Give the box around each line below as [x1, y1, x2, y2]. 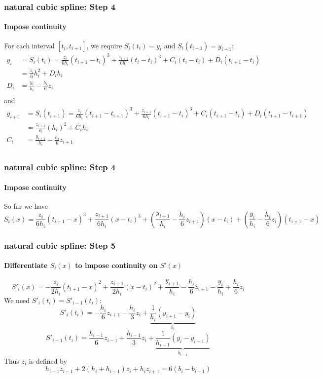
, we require [86, 40, 122, 50]
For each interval [4, 40, 55, 50]
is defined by [29, 355, 67, 366]
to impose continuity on [75, 260, 158, 270]
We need [4, 295, 30, 305]
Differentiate [4, 260, 48, 270]
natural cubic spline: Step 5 [4, 239, 116, 251]
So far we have [4, 201, 48, 211]
